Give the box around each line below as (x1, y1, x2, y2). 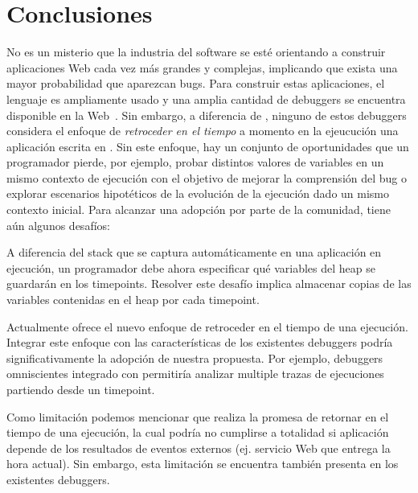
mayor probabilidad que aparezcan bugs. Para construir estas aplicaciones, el (6, 75, 385, 92)
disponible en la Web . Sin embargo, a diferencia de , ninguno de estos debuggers (6, 106, 407, 123)
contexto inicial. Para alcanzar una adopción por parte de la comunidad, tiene (6, 201, 391, 218)
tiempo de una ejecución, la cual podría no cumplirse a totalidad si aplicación (6, 424, 389, 441)
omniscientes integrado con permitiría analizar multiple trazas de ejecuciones (6, 365, 384, 382)
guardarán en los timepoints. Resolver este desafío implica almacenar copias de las (6, 275, 412, 292)
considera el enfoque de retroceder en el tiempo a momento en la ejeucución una (6, 122, 399, 139)
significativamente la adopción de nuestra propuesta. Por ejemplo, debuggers (6, 349, 383, 366)
